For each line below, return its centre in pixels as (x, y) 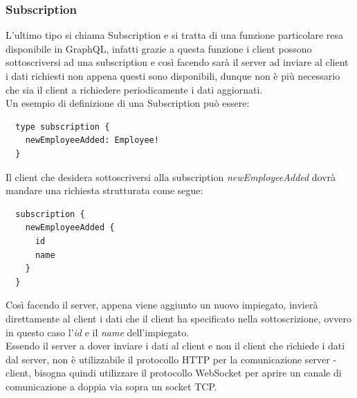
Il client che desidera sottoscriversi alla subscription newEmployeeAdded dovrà (171, 176)
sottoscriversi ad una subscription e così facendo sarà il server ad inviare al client (177, 62)
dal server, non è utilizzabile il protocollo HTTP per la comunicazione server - (171, 359)
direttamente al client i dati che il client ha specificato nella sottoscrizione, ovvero (179, 318)
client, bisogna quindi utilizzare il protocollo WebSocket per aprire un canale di (174, 373)
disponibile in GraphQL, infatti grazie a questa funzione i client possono (159, 48)
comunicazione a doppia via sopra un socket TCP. (111, 386)
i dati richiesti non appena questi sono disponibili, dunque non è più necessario (173, 76)
